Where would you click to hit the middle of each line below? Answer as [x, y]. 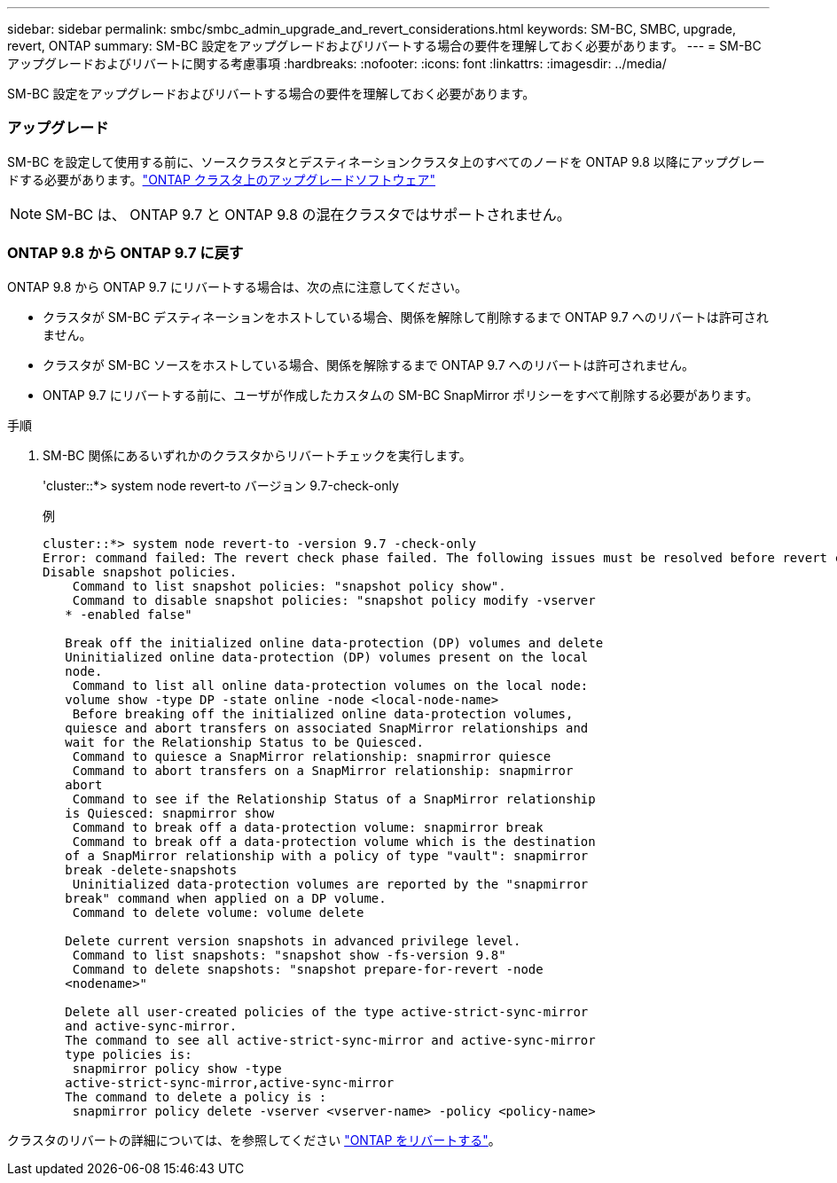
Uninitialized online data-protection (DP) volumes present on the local [327, 657]
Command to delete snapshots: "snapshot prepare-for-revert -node [308, 969]
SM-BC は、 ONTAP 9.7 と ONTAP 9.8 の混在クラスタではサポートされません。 [308, 214]
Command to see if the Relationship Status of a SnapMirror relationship [334, 799]
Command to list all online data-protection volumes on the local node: [330, 685]
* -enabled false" [129, 614]
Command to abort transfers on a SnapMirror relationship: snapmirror [323, 770]
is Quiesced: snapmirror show [170, 813]
